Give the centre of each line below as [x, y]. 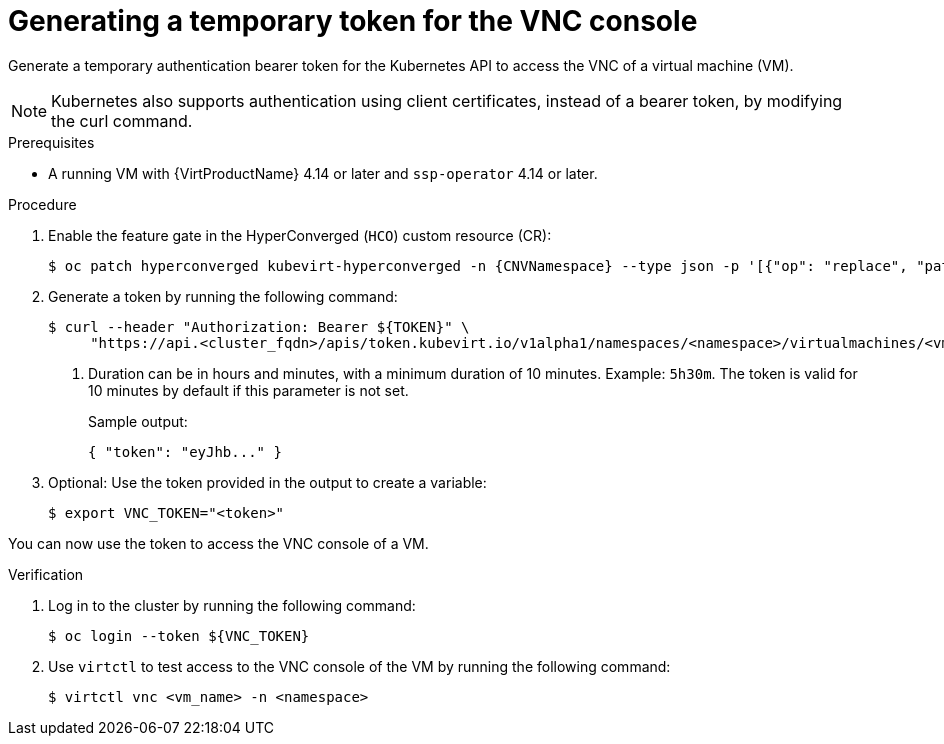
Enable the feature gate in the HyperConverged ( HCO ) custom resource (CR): [300, 235]
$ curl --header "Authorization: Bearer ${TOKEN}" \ [259, 326]
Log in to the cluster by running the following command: [232, 605]
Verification [46, 574]
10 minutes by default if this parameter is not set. [248, 390]
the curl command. [122, 120]
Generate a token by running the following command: [223, 296]
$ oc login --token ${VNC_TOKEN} [179, 635]
